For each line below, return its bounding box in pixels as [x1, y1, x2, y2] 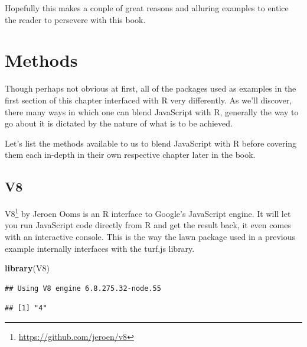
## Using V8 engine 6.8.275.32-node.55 [5, 284, 161, 293]
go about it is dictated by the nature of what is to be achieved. [5, 117, 233, 129]
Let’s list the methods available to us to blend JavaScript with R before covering [5, 137, 297, 149]
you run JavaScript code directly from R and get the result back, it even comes [5, 219, 291, 231]
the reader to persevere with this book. [5, 13, 146, 25]
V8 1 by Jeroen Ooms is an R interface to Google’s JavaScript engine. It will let [5, 206, 291, 219]
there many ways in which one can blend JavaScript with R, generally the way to [5, 105, 299, 118]
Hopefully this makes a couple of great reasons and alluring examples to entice [5, 2, 289, 14]
